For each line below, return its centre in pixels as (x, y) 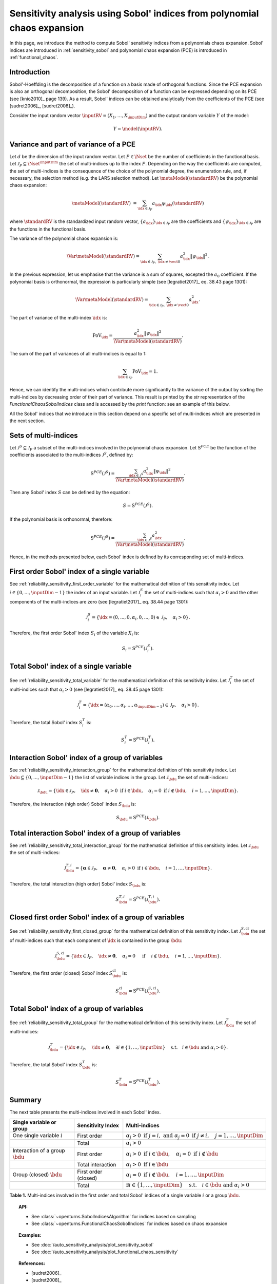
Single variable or (34, 1122)
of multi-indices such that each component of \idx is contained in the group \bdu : (96, 940)
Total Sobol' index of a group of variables (76, 1008)
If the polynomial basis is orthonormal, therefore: (61, 519)
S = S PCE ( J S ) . (138, 505)
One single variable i (38, 1135)
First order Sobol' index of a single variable (80, 571)
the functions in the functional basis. (48, 229)
